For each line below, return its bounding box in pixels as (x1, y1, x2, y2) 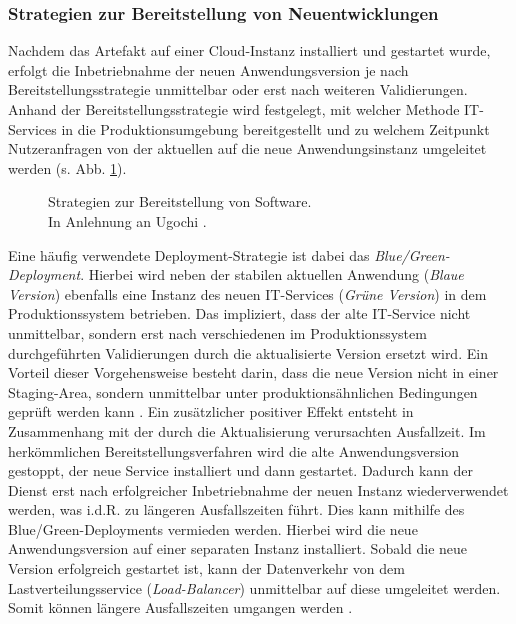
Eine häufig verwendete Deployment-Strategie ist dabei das (8, 244, 370, 265)
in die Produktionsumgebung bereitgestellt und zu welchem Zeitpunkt (61, 118, 490, 139)
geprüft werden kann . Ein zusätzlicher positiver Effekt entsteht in (8, 401, 414, 422)
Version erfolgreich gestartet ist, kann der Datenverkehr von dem (8, 558, 405, 579)
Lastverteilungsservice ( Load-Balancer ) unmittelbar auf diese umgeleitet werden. (8, 577, 501, 598)
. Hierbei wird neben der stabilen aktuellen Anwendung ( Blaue (80, 264, 464, 285)
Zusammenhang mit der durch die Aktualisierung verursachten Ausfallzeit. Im (8, 420, 486, 441)
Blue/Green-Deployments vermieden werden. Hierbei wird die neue (8, 518, 418, 539)
